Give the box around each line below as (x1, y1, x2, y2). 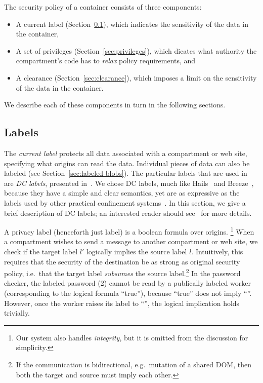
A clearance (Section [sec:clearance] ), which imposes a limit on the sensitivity (16, 72, 257, 83)
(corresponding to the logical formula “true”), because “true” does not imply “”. (4, 287, 252, 298)
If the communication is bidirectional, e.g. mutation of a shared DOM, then (16, 359, 251, 369)
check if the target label (4, 246, 78, 256)
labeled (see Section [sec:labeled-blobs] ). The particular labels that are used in (4, 168, 247, 178)
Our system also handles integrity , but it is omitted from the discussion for (16, 332, 248, 342)
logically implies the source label (86, 246, 187, 256)
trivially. (4, 308, 30, 318)
